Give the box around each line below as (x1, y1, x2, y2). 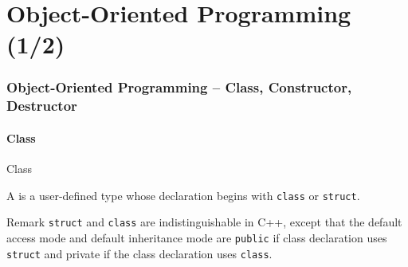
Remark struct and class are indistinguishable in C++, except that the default (6, 214, 402, 230)
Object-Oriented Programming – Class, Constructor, (6, 77, 352, 97)
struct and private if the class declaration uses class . (6, 245, 273, 261)
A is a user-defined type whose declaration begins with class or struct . (6, 187, 360, 203)
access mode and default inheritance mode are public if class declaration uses (6, 230, 387, 246)
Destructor (6, 96, 77, 116)
